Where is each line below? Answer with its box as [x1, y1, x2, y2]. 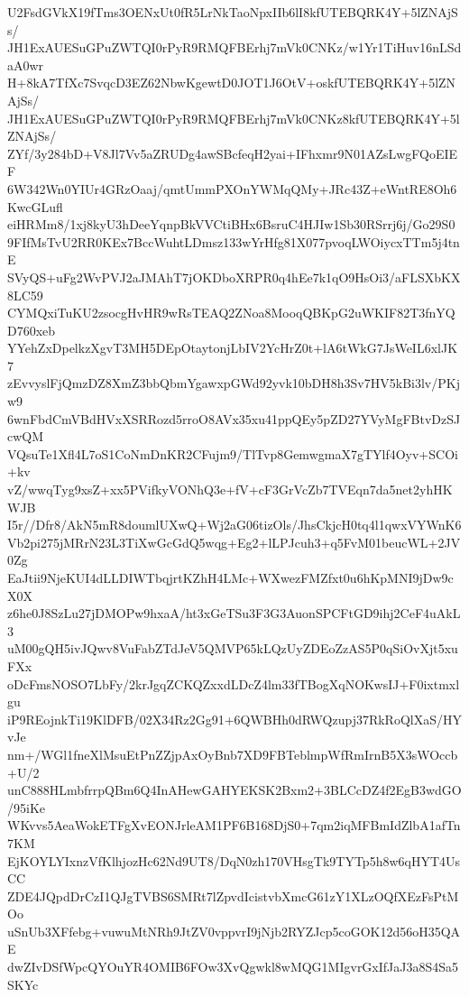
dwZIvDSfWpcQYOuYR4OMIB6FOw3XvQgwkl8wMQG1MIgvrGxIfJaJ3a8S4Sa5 [7, 957, 459, 976]
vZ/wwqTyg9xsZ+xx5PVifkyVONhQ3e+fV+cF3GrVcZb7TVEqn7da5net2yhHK [7, 480, 453, 499]
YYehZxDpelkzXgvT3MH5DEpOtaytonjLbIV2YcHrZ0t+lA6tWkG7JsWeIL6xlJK [7, 338, 458, 357]
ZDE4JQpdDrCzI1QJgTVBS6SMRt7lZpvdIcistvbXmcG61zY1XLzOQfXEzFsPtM [7, 886, 459, 905]
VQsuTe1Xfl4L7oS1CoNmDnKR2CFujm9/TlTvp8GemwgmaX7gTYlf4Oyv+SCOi [7, 444, 458, 463]
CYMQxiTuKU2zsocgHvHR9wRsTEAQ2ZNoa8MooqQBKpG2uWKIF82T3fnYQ [7, 303, 455, 322]
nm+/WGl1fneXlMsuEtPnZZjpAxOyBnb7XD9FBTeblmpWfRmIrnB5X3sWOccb [7, 744, 458, 763]
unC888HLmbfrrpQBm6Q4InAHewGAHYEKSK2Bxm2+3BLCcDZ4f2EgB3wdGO [7, 780, 462, 799]
